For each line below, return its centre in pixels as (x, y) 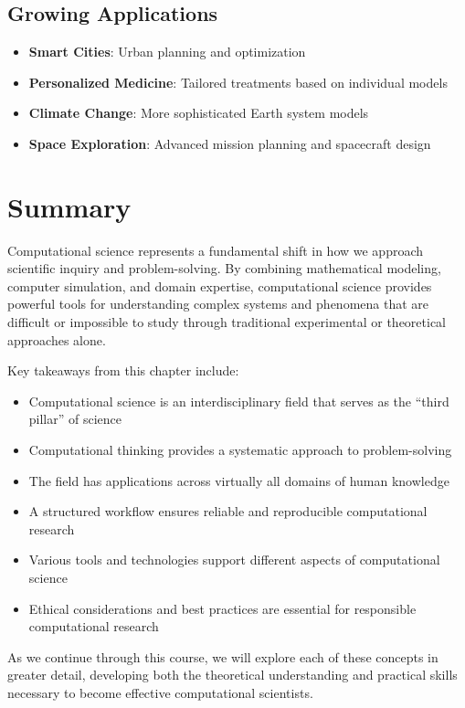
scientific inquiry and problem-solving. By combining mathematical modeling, (224, 268)
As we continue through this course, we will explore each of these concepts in (223, 656)
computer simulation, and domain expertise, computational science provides (220, 285)
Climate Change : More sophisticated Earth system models (199, 113)
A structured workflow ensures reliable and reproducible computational (228, 511)
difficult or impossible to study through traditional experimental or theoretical (227, 322)
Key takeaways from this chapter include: (123, 370)
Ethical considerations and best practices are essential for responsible (222, 608)
